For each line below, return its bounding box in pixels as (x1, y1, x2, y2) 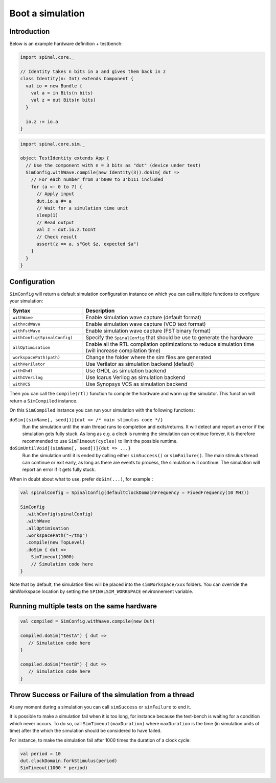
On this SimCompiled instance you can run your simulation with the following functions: (9, 407, 195, 413)
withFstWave (12, 328, 40, 334)
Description (85, 307, 115, 314)
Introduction (9, 27, 50, 36)
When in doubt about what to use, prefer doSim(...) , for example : (9, 476, 153, 482)
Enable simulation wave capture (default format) (85, 314, 201, 321)
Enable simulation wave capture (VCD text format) (85, 321, 206, 328)
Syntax (12, 307, 31, 314)
